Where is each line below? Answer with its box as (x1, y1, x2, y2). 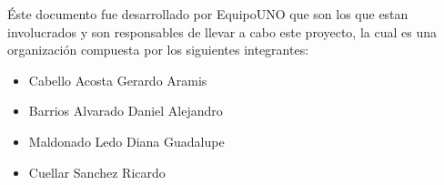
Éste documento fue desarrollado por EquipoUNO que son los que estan (7, 5, 409, 23)
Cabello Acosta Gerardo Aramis (28, 70, 207, 89)
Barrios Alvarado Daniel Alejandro (28, 101, 223, 120)
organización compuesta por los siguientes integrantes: (7, 40, 309, 59)
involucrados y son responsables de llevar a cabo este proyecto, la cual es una (7, 22, 437, 41)
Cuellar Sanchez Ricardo (28, 162, 166, 181)
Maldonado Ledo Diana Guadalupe (28, 131, 225, 150)
